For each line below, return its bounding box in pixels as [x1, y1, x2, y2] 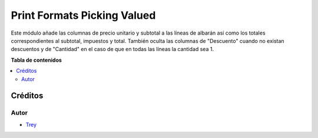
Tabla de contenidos [11, 56, 62, 63]
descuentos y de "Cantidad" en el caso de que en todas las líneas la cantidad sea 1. [11, 46, 214, 53]
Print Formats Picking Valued [11, 9, 156, 22]
